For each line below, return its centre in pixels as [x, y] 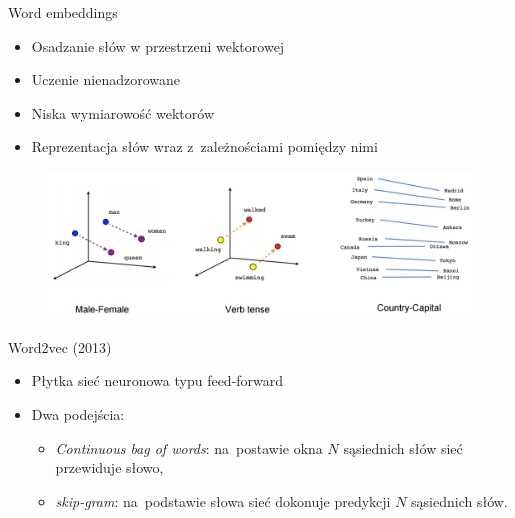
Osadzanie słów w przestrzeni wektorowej [158, 45]
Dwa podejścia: [78, 413]
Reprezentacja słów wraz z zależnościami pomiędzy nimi [204, 146]
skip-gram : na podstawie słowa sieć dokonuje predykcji [223, 500]
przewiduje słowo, [109, 467]
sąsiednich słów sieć [403, 447]
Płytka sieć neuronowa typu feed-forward [157, 380]
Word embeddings [63, 12]
